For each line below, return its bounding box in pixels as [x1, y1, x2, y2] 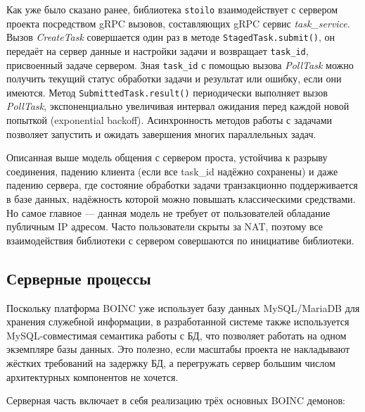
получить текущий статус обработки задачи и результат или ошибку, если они [6, 71, 342, 86]
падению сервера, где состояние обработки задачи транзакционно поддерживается [6, 177, 358, 192]
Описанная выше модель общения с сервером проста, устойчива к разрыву [6, 150, 328, 165]
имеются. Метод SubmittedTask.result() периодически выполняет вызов [6, 85, 328, 99]
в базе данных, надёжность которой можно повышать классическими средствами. [6, 192, 356, 206]
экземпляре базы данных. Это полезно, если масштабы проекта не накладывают [6, 342, 350, 356]
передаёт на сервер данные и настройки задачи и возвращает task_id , [6, 43, 309, 58]
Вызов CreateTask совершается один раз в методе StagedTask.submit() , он [6, 30, 335, 44]
